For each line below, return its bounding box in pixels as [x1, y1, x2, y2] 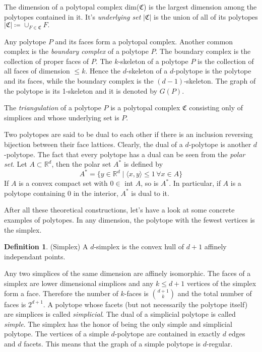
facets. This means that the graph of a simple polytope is [24, 338, 201, 348]
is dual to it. [131, 187, 169, 198]
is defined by [123, 159, 163, 169]
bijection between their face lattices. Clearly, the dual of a [4, 138, 183, 149]
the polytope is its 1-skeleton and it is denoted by [4, 85, 158, 96]
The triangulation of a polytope [4, 102, 101, 113]
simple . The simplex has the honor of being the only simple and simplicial [4, 318, 232, 329]
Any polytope [4, 36, 46, 46]
